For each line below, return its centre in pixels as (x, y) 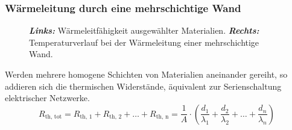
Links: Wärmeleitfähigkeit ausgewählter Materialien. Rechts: (144, 30)
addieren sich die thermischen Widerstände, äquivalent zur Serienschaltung (143, 86)
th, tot (53, 117)
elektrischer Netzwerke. (47, 98)
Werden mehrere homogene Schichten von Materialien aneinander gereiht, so (146, 74)
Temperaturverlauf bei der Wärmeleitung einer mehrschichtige (144, 42)
